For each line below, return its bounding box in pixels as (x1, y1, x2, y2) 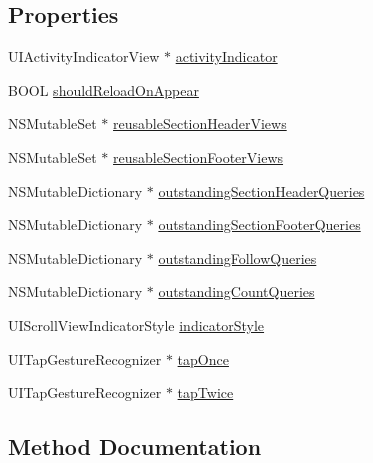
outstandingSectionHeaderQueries (158, 180, 365, 201)
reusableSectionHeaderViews (113, 113, 287, 134)
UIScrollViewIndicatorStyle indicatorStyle (8, 314, 265, 335)
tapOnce (177, 348, 229, 369)
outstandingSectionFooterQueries (158, 214, 361, 235)
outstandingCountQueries (158, 281, 315, 302)
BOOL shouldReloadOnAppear (8, 79, 199, 100)
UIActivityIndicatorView (8, 46, 160, 67)
